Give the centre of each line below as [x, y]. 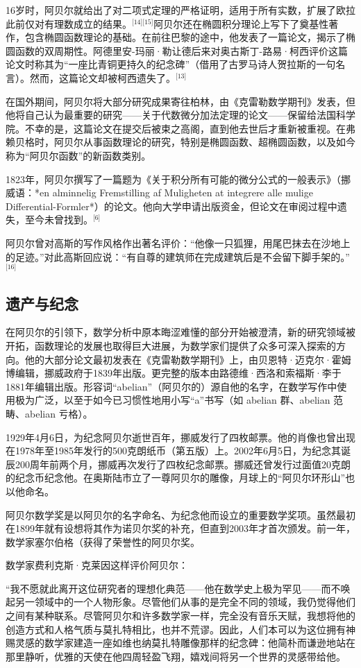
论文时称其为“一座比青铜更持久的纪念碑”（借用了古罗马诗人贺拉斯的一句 [171, 64]
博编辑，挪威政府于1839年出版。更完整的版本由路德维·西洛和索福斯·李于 [174, 373]
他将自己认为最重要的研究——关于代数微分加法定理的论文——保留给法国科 [176, 115]
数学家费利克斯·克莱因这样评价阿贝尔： [97, 565]
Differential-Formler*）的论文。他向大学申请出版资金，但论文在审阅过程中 [171, 206]
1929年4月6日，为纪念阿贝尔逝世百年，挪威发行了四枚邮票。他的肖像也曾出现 [180, 437]
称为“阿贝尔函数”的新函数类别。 [78, 155]
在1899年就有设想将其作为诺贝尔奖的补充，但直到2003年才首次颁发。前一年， [180, 528]
